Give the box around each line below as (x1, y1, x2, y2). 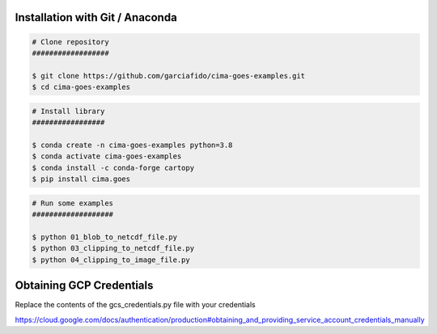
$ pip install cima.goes (32, 175, 131, 184)
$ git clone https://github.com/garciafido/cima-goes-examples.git (32, 71, 306, 80)
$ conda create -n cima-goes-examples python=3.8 (32, 140, 233, 150)
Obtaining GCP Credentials (15, 279, 154, 293)
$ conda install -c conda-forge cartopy (32, 163, 194, 172)
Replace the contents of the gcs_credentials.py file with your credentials (15, 300, 256, 310)
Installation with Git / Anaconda (15, 11, 177, 24)
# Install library (32, 106, 105, 116)
